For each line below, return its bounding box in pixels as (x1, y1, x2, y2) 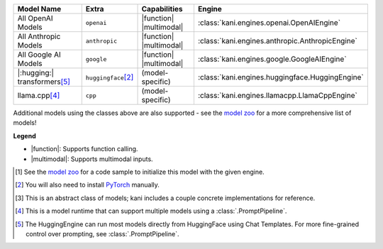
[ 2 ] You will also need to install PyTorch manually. (15, 181, 160, 189)
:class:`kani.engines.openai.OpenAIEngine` (197, 18, 340, 28)
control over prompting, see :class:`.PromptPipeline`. (26, 229, 179, 238)
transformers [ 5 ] (17, 77, 71, 87)
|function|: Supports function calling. (30, 145, 138, 153)
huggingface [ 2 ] (85, 72, 134, 82)
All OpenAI (17, 13, 53, 23)
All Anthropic (17, 32, 61, 41)
